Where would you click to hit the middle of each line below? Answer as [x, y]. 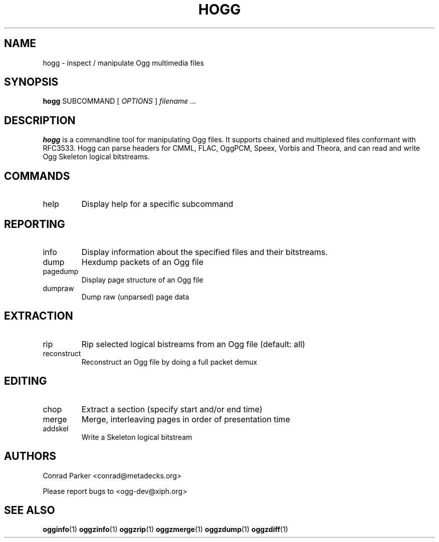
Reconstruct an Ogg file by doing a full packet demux [169, 362]
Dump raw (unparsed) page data [135, 297]
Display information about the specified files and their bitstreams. [204, 252]
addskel [56, 428]
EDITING [26, 381]
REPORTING [35, 224]
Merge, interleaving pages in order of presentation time [186, 419]
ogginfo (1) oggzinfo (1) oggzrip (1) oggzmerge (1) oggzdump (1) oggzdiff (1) [165, 529]
